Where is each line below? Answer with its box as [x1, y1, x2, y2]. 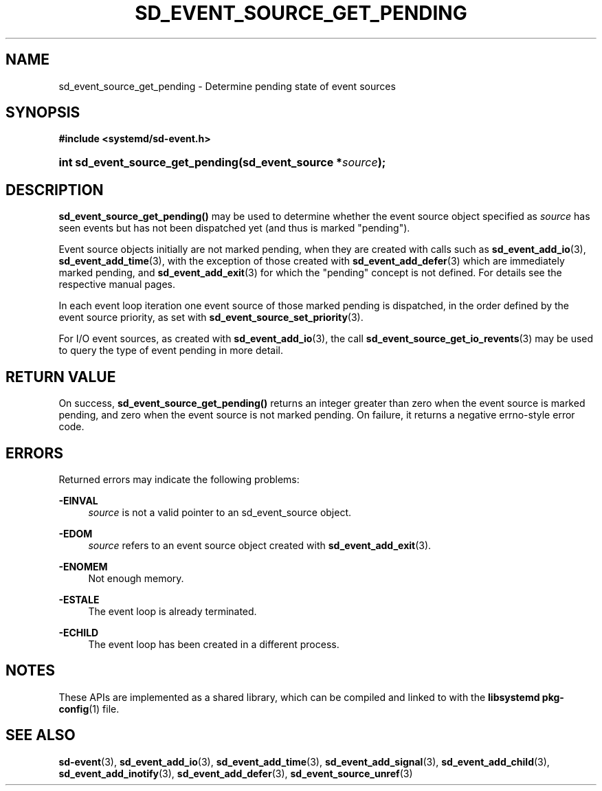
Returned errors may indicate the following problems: [58, 473, 300, 485]
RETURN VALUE [5, 368, 116, 386]
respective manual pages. [58, 278, 175, 291]
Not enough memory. [88, 572, 184, 584]
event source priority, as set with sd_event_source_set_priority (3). [58, 311, 364, 324]
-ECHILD [58, 626, 99, 638]
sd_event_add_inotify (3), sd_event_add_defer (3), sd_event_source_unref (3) [58, 767, 413, 779]
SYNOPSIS [5, 104, 80, 122]
